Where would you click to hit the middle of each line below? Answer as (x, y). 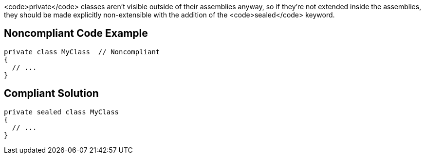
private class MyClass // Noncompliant (82, 52)
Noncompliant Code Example (76, 33)
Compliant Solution (51, 94)
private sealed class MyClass (62, 112)
